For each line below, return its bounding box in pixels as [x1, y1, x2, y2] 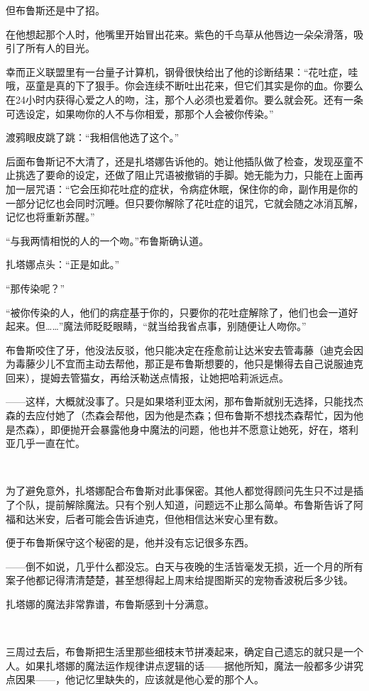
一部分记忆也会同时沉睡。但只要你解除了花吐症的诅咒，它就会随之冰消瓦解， [6, 195, 363, 210]
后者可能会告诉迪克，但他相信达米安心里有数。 [65, 511, 284, 526]
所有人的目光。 [25, 40, 95, 55]
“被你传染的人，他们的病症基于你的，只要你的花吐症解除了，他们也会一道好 [6, 304, 358, 319]
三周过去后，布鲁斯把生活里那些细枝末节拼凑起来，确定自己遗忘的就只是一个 [6, 644, 363, 659]
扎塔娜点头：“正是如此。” [6, 257, 120, 272]
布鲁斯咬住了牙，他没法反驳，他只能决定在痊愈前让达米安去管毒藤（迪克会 [6, 342, 353, 357]
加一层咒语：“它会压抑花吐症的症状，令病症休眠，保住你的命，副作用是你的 [6, 181, 358, 196]
